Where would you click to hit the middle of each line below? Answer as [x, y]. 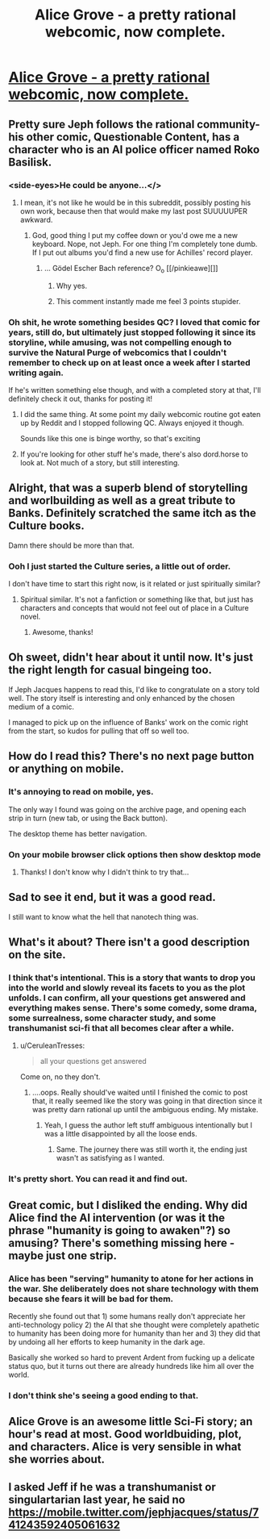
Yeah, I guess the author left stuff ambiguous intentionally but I [148, 1125]
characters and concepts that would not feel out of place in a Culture [134, 608]
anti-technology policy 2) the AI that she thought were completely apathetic [134, 1324]
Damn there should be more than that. [71, 545]
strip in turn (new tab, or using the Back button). [88, 818]
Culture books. [46, 526]
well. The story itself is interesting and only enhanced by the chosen [122, 698]
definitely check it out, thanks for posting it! [81, 398]
